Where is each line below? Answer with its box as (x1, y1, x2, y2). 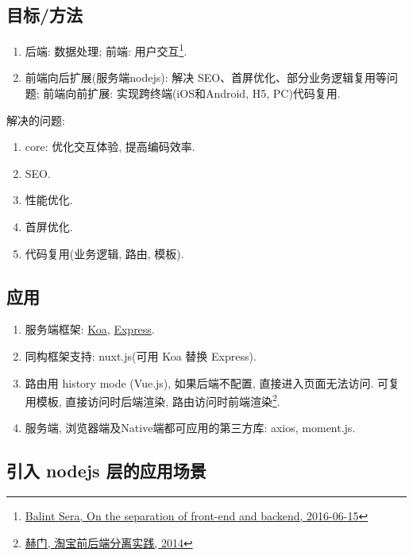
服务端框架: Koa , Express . (25, 321, 155, 338)
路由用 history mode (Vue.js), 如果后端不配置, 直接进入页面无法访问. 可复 (25, 374, 399, 391)
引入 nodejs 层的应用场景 (6, 458, 206, 483)
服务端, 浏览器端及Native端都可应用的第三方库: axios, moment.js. (25, 419, 356, 436)
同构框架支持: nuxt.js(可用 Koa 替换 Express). (25, 348, 257, 364)
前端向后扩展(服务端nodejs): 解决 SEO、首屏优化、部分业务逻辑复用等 (25, 69, 388, 86)
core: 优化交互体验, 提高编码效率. (25, 138, 195, 155)
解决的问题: (6, 111, 65, 128)
